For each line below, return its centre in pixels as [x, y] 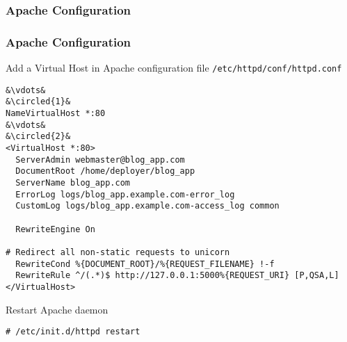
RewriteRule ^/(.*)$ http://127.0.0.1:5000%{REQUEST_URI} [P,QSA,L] [177, 276]
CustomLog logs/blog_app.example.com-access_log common [147, 206]
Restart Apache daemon [57, 309]
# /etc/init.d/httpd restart [73, 332]
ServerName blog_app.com [73, 182]
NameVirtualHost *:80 [56, 114]
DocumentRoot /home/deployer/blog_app [105, 171]
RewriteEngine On [55, 229]
